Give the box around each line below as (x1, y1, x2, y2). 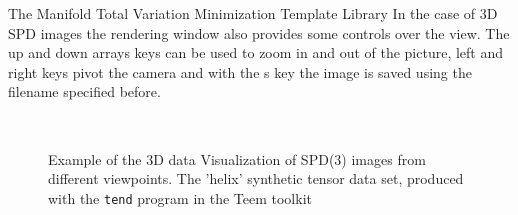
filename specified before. (8, 81, 161, 102)
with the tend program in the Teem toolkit (48, 187, 312, 208)
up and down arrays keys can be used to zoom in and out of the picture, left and (8, 42, 504, 63)
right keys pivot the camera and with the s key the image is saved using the (8, 61, 472, 82)
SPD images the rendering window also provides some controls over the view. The (8, 22, 510, 43)
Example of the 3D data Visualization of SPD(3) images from (48, 148, 426, 169)
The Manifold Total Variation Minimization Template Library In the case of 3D (8, 3, 498, 23)
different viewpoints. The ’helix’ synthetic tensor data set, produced (48, 168, 464, 189)
